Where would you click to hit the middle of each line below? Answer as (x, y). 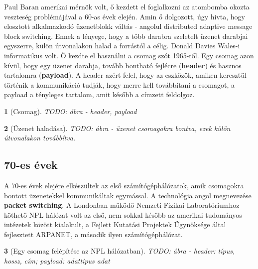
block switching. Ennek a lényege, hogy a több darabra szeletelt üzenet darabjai (126, 36)
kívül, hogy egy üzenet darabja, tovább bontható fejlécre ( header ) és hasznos (123, 65)
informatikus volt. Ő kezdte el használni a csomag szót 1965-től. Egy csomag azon (129, 55)
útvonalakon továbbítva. (40, 138)
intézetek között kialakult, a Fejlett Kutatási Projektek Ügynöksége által (115, 224)
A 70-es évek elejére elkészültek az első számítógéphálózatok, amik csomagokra (124, 185)
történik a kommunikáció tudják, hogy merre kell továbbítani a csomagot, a (119, 84)
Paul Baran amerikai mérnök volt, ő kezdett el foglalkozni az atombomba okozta (127, 6)
